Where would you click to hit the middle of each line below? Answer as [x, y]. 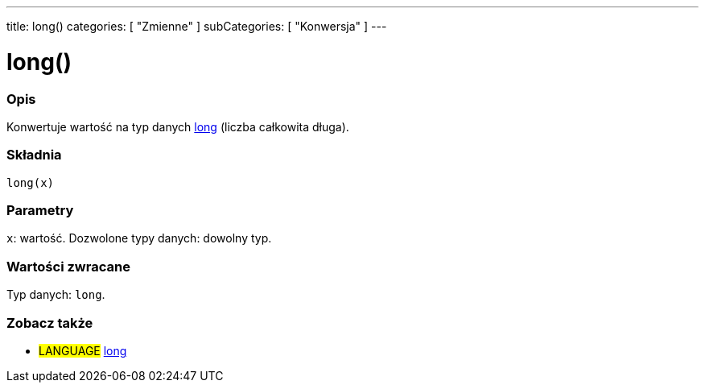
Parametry [40, 210]
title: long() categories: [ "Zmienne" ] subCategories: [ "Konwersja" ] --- [197, 26]
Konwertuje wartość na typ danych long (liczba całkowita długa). [178, 126]
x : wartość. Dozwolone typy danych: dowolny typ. [139, 238]
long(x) [31, 182]
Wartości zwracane [68, 266]
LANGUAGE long [83, 350]
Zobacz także [50, 323]
